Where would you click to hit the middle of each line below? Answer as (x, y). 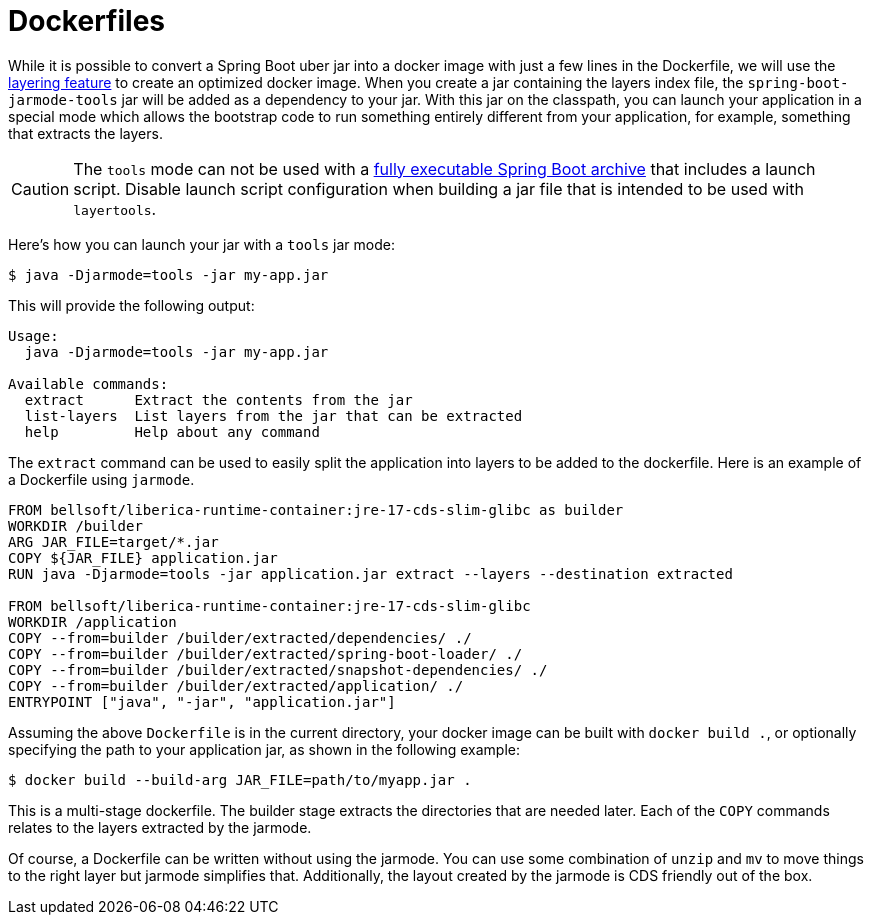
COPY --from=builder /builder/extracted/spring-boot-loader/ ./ (265, 653)
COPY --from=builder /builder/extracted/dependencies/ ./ (240, 637)
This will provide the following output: (131, 305)
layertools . (115, 208)
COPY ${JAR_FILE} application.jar (143, 557)
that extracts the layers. (85, 133)
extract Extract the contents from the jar (218, 399)
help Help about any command (172, 431)
